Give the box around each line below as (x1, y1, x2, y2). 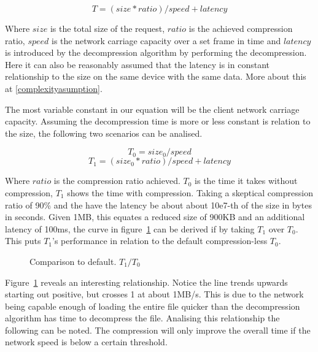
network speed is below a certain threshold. (5, 335, 168, 348)
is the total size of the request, (50, 22, 165, 34)
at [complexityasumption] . (5, 82, 103, 94)
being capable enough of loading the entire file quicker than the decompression (5, 299, 300, 312)
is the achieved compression (188, 22, 293, 34)
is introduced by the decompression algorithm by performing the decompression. (5, 46, 307, 59)
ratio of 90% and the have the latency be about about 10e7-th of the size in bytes (5, 198, 312, 211)
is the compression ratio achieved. (53, 174, 180, 187)
